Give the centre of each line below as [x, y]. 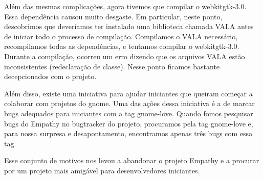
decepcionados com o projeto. [50, 76]
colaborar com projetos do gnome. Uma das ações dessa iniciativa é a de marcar [129, 103]
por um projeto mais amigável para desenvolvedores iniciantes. [102, 170]
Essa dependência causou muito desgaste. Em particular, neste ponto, [113, 16]
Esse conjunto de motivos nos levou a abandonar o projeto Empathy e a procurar [132, 160]
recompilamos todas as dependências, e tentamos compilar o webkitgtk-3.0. [122, 46]
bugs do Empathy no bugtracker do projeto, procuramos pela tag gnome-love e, [129, 123]
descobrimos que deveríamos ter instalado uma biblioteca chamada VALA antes [129, 26]
